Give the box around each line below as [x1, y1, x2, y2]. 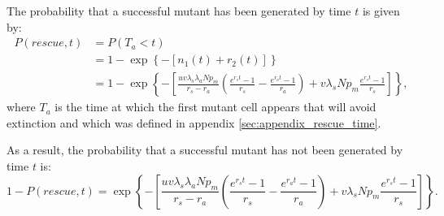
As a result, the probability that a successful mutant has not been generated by [7, 141, 403, 158]
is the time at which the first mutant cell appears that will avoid [54, 98, 377, 115]
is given [362, 2, 400, 19]
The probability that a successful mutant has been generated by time [7, 2, 351, 19]
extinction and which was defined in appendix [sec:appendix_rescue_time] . [7, 114, 381, 131]
